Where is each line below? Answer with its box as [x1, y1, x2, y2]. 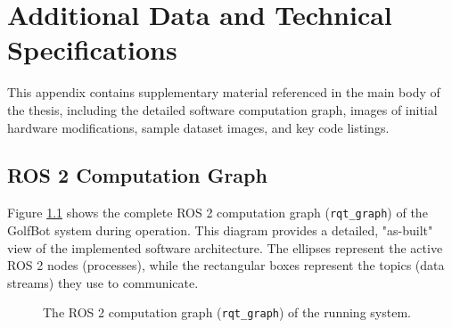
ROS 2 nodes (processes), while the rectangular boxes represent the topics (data [7, 256, 445, 275]
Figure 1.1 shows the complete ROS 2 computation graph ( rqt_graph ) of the [7, 203, 428, 222]
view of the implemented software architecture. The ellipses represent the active [7, 238, 443, 257]
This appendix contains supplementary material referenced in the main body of [7, 83, 440, 102]
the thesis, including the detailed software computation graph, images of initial [7, 100, 438, 119]
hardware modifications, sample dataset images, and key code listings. [7, 118, 390, 136]
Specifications [7, 31, 177, 68]
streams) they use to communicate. [7, 273, 199, 291]
